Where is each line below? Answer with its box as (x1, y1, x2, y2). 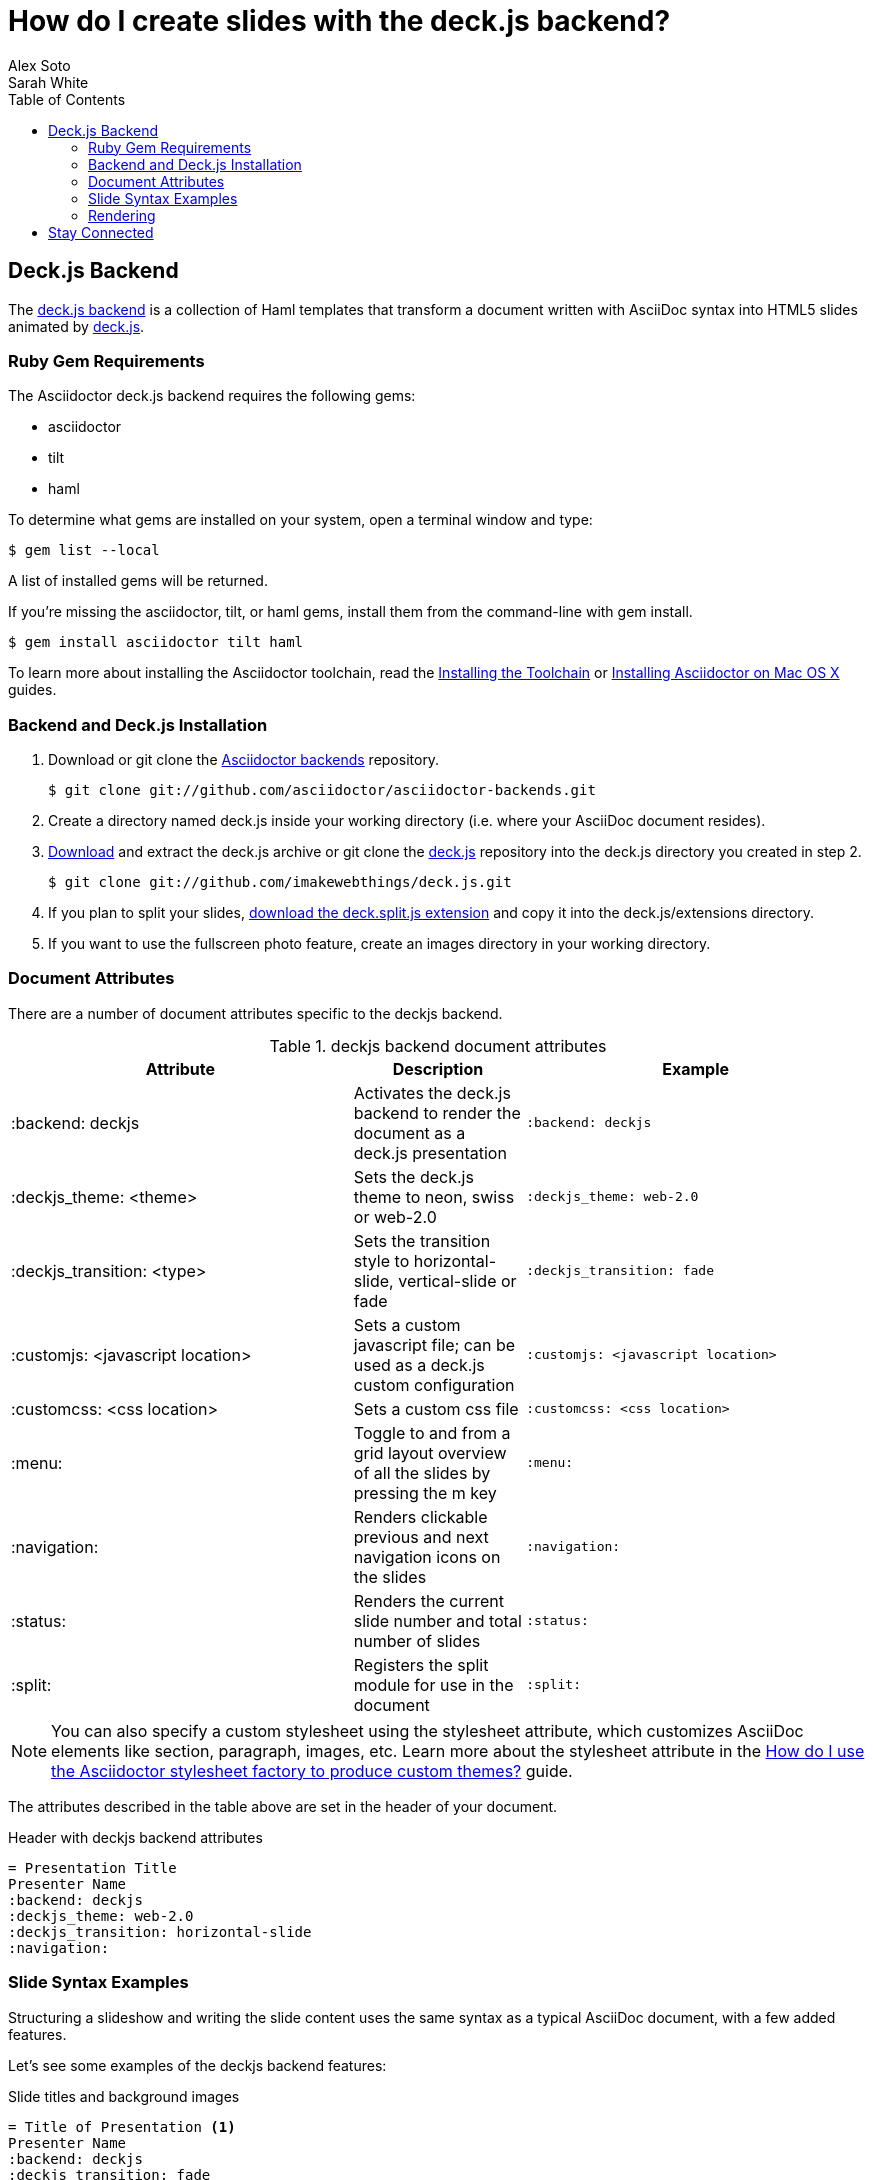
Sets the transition (353, 1230, 491, 1251)
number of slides (353, 1630, 481, 1651)
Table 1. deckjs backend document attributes (269, 1035, 607, 1056)
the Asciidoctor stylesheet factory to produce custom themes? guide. (51, 1760, 573, 1781)
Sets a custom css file (353, 1398, 519, 1419)
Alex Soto (8, 56, 71, 74)
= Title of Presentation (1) (8, 2118, 236, 2135)
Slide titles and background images (8, 2087, 240, 2105)
